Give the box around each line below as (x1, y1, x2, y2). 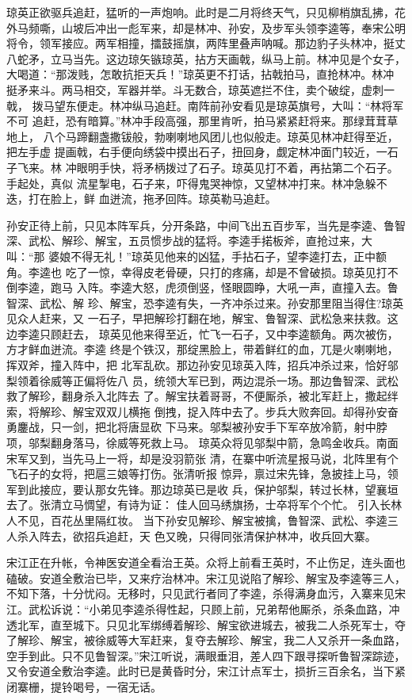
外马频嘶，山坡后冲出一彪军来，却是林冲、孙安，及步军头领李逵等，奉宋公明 (6, 19, 406, 36)
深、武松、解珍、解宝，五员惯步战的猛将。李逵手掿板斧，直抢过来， (6, 232, 361, 249)
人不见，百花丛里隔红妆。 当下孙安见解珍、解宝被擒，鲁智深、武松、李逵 (6, 512, 387, 528)
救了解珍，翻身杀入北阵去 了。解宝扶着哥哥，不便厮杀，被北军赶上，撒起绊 (6, 388, 399, 404)
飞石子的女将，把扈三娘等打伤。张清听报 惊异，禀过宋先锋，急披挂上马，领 (6, 465, 399, 482)
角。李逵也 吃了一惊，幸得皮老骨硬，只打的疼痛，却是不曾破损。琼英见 (6, 263, 376, 280)
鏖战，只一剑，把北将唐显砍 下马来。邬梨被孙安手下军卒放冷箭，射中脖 (17, 419, 387, 435)
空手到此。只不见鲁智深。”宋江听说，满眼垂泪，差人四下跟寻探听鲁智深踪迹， (6, 647, 406, 664)
